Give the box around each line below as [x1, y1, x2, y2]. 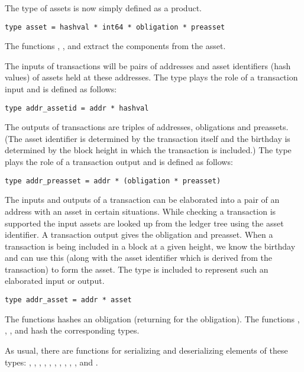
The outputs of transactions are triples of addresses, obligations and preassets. [5, 121, 289, 133]
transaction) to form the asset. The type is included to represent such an [5, 263, 269, 275]
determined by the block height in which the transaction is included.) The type [5, 144, 292, 156]
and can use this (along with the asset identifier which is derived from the [5, 251, 272, 264]
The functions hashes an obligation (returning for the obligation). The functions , [5, 312, 300, 325]
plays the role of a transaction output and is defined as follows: [5, 156, 233, 168]
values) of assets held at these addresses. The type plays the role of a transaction [5, 71, 298, 83]
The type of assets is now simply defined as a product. [5, 2, 202, 14]
